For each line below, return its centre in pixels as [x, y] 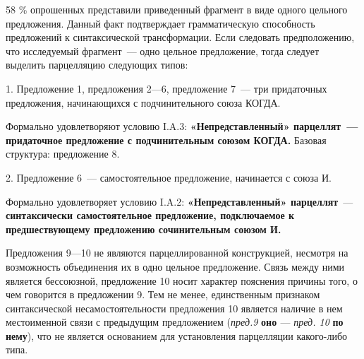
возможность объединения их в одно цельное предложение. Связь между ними [175, 266]
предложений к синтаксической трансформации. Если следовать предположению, [180, 37]
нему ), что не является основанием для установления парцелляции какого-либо [177, 335]
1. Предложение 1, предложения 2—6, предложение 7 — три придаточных [166, 88]
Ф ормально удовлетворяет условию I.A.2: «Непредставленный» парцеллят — [180, 201]
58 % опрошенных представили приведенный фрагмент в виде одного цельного [177, 9]
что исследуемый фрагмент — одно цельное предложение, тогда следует [163, 51]
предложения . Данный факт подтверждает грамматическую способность [160, 23]
